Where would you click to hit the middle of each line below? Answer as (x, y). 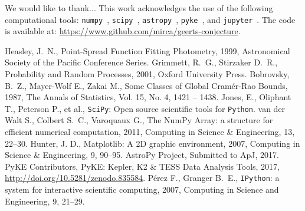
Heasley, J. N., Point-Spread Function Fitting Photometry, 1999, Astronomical (147, 50)
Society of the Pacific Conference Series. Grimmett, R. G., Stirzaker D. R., (141, 62)
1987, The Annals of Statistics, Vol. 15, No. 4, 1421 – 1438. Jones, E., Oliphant (148, 97)
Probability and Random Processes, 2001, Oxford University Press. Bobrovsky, (147, 74)
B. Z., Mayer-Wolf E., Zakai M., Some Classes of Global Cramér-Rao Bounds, (146, 85)
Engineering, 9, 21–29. (45, 201)
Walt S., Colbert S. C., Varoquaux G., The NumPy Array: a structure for (139, 120)
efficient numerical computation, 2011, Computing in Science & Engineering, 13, (150, 132)
